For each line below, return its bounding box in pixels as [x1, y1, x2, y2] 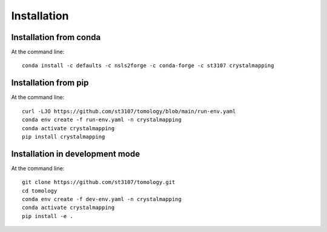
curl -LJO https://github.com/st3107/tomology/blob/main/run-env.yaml [22, 108, 236, 114]
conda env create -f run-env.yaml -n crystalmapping [22, 116, 182, 124]
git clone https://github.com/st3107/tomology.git [22, 179, 176, 186]
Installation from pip [11, 78, 89, 88]
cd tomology [22, 187, 58, 194]
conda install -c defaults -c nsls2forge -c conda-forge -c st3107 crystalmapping [22, 62, 274, 69]
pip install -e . [22, 213, 73, 219]
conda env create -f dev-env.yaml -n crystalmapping [22, 196, 182, 202]
